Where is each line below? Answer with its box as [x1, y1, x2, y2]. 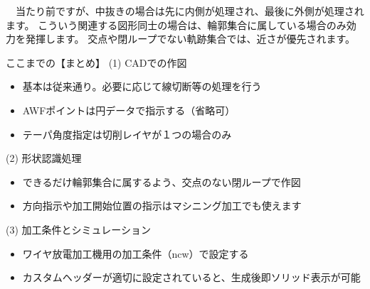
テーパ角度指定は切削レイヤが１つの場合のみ [22, 126, 232, 141]
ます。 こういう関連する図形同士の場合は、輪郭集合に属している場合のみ [6, 17, 347, 32]
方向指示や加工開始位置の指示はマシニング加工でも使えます [22, 198, 302, 213]
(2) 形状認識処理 [6, 151, 82, 165]
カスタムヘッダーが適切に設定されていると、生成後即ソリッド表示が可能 [22, 270, 361, 285]
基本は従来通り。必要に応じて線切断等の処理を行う [22, 79, 262, 94]
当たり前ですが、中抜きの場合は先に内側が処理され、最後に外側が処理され [15, 4, 364, 18]
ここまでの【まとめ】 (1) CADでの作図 [6, 55, 187, 70]
